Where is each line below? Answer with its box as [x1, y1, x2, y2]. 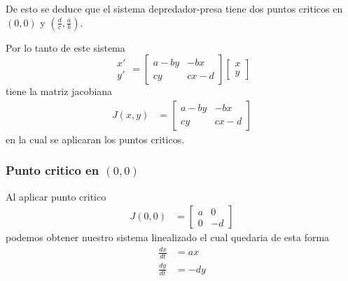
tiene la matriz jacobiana [6, 84, 113, 99]
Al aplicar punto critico [6, 189, 106, 203]
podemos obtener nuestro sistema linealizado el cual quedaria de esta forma [6, 230, 330, 245]
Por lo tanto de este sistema [6, 40, 125, 55]
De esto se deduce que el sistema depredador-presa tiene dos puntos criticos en [6, 1, 343, 15]
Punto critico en [6, 161, 99, 179]
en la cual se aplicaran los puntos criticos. [6, 131, 185, 146]
